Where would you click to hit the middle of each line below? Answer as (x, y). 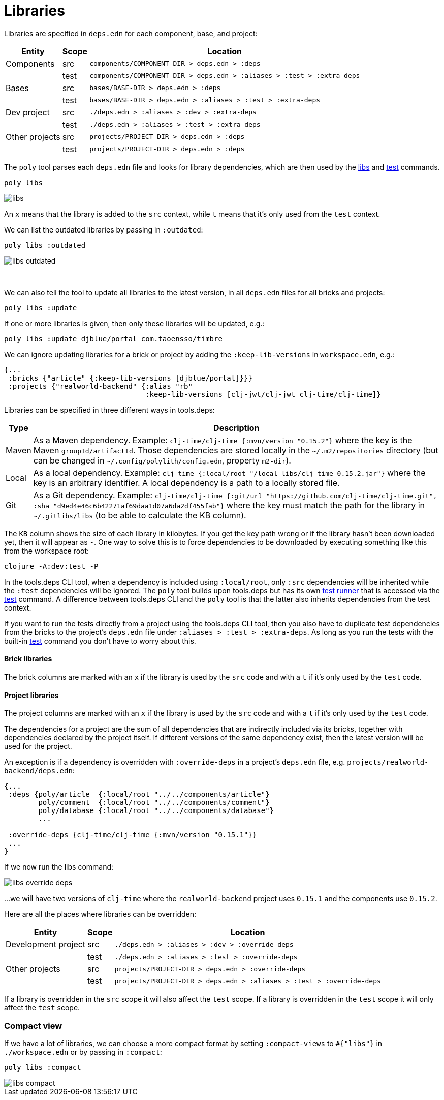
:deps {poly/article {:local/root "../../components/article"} (139, 794)
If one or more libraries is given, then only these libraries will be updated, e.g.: (134, 323)
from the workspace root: (47, 551)
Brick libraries (28, 659)
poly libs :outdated (45, 245)
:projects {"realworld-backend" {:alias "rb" (100, 386)
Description (236, 428)
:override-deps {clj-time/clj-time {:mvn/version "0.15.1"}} (133, 835)
